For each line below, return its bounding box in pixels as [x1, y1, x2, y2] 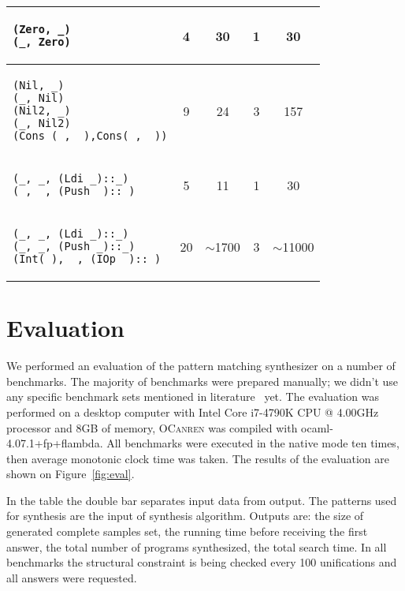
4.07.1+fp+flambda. [6, 435, 103, 451]
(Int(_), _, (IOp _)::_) [13, 252, 162, 265]
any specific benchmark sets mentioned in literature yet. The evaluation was [6, 388, 379, 405]
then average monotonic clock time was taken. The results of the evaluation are [6, 450, 390, 466]
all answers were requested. [6, 569, 137, 585]
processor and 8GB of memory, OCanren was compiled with [6, 419, 298, 436]
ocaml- [301, 419, 333, 436]
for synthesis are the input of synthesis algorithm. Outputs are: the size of [6, 507, 364, 524]
